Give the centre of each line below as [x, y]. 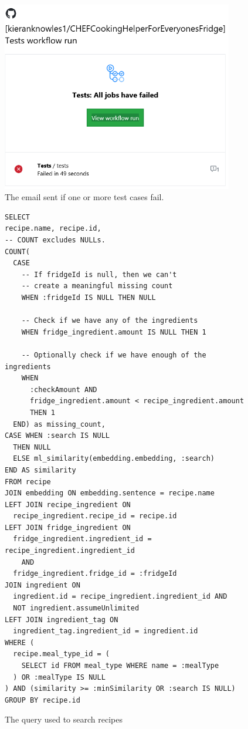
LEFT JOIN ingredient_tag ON [62, 620]
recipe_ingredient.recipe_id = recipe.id [95, 516]
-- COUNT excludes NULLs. [55, 240]
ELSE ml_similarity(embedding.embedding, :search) [114, 459]
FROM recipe [28, 482]
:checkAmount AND [63, 389]
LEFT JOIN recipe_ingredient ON [68, 504]
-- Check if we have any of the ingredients [110, 321]
